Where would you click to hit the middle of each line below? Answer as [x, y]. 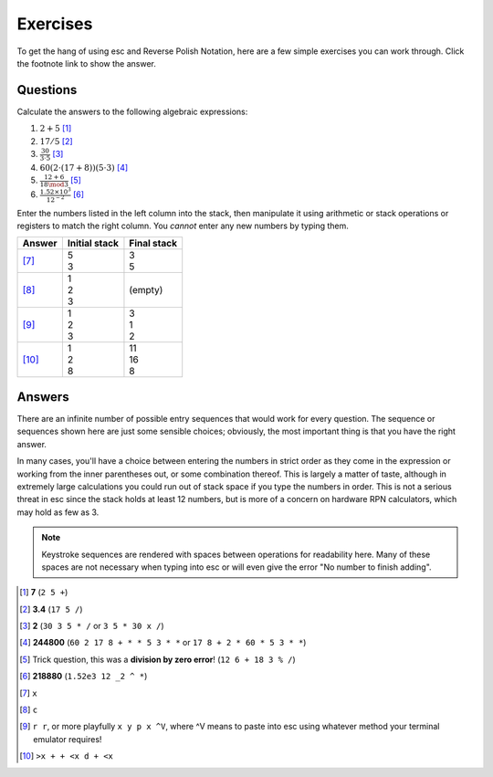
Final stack [153, 244]
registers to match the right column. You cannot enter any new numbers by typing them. [183, 226]
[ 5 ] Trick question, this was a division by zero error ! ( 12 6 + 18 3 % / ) [157, 659]
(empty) [146, 290]
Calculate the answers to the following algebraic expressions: [132, 111]
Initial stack [93, 244]
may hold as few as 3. [58, 512]
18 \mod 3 [54, 184]
